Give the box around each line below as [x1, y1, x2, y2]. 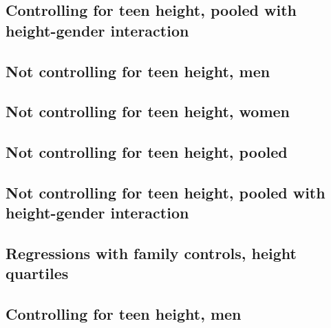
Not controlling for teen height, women [6, 101, 290, 122]
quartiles [6, 263, 69, 284]
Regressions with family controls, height [6, 243, 297, 264]
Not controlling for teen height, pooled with [6, 181, 325, 203]
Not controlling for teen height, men [6, 60, 270, 81]
